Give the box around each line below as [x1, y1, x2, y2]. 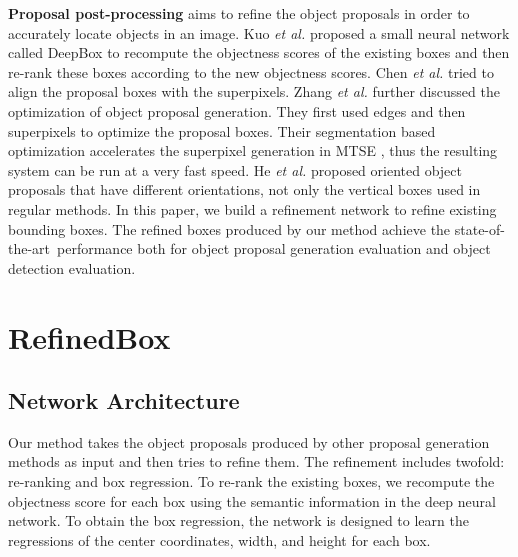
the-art [8, 238, 51, 259]
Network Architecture [8, 385, 240, 416]
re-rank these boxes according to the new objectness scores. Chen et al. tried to [8, 61, 494, 82]
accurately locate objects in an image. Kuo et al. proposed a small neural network [8, 22, 510, 43]
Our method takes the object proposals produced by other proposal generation [8, 431, 490, 452]
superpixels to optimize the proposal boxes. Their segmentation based [8, 120, 436, 141]
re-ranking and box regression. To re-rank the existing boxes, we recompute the [8, 471, 495, 492]
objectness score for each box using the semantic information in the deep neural [8, 490, 496, 511]
